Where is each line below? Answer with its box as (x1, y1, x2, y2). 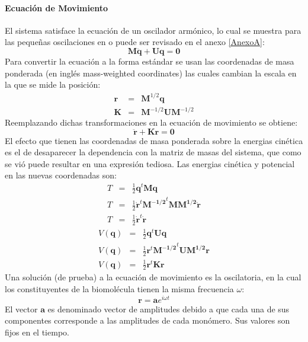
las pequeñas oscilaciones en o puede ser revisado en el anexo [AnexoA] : (5, 36, 265, 48)
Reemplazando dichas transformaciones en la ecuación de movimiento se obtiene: (5, 116, 298, 129)
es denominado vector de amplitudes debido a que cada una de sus (47, 302, 290, 315)
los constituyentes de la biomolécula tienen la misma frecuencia (5, 283, 234, 295)
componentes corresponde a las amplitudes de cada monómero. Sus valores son (5, 314, 290, 327)
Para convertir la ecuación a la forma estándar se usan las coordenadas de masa (5, 55, 294, 68)
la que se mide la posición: (5, 78, 101, 91)
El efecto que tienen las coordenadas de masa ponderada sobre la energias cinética (5, 134, 303, 146)
